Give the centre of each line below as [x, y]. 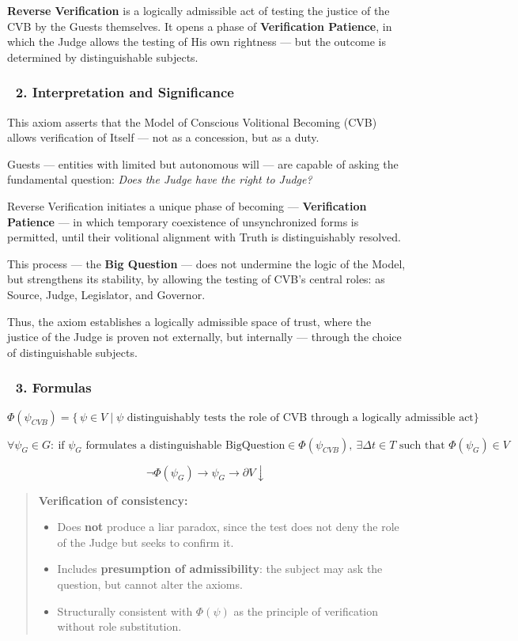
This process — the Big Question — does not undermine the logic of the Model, [206, 263]
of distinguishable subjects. [72, 352]
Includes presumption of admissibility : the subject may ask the [220, 569]
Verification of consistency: [113, 500]
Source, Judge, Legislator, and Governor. [106, 294]
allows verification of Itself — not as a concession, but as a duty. [163, 137]
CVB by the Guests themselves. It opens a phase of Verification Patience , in [200, 26]
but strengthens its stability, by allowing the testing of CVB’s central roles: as [196, 279]
